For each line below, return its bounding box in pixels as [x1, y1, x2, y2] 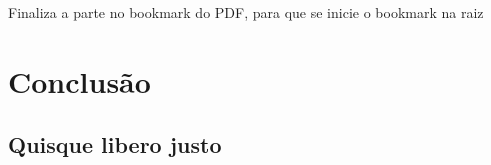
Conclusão [8, 60, 151, 101]
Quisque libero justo [8, 129, 222, 160]
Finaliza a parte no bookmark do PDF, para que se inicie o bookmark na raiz [8, 2, 484, 22]
